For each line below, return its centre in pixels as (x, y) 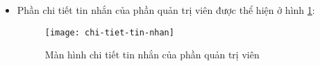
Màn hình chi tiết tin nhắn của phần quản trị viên (152, 55)
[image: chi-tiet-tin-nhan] (109, 32)
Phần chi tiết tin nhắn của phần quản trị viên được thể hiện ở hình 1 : (166, 10)
